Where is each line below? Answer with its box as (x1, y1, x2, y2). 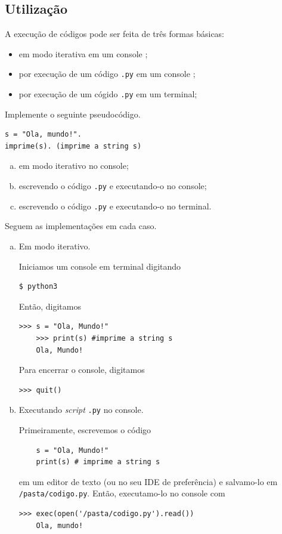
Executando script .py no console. (18, 403, 144, 416)
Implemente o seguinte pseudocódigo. (5, 107, 141, 120)
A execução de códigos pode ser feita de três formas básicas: (5, 27, 225, 40)
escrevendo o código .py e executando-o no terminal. (18, 199, 212, 212)
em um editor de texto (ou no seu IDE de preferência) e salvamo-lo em (18, 475, 278, 487)
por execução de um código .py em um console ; (18, 67, 196, 80)
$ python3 (18, 282, 58, 291)
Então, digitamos (18, 300, 81, 312)
